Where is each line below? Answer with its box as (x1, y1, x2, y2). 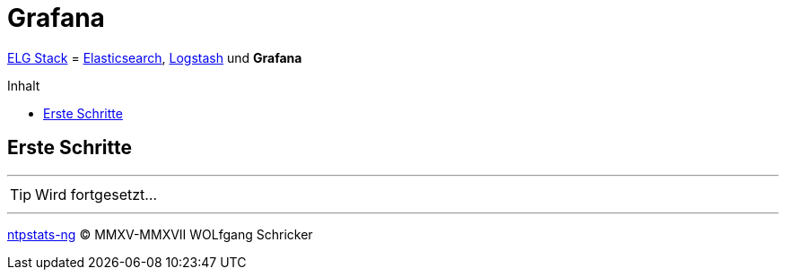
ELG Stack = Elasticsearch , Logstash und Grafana (7, 49, 302, 65)
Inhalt (7, 77, 40, 93)
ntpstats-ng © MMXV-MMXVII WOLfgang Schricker (7, 226, 313, 242)
